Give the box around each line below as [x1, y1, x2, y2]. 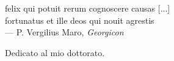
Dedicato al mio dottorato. [5, 46, 105, 59]
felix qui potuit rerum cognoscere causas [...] [5, 2, 170, 14]
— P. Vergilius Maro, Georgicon [5, 26, 124, 38]
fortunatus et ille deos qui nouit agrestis [5, 13, 154, 26]
